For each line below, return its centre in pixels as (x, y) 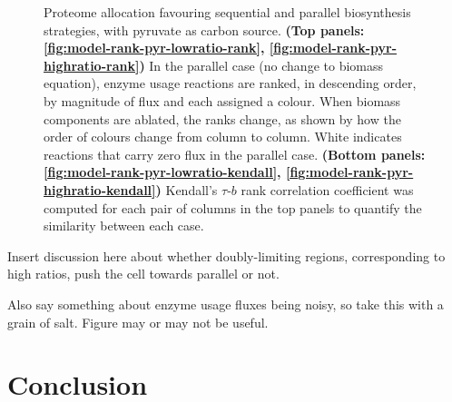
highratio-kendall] (100, 189)
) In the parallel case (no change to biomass (261, 65)
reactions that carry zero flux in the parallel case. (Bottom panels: (235, 154)
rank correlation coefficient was (327, 189)
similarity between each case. (124, 226)
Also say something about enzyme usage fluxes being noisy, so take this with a (226, 304)
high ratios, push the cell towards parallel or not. (143, 274)
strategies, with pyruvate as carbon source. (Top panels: (204, 29)
